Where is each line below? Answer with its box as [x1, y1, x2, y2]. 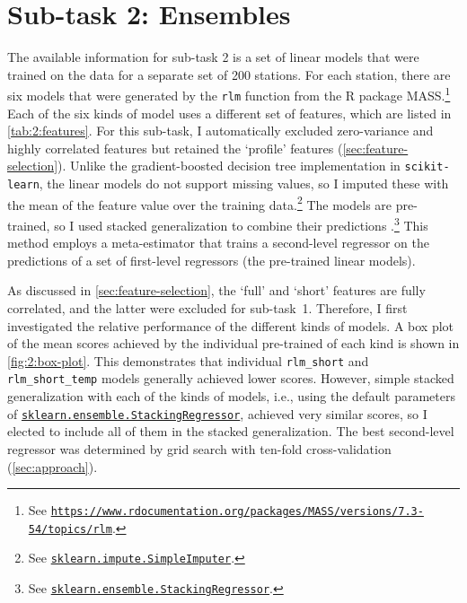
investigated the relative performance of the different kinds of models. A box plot [7, 316, 454, 335]
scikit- [404, 161, 450, 174]
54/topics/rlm [28, 522, 112, 536]
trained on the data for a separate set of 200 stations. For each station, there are [7, 65, 451, 83]
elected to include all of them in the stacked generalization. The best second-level [7, 422, 454, 441]
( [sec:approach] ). [7, 457, 98, 476]
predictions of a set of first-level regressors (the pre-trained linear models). [7, 250, 416, 269]
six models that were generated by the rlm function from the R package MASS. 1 [7, 83, 451, 104]
